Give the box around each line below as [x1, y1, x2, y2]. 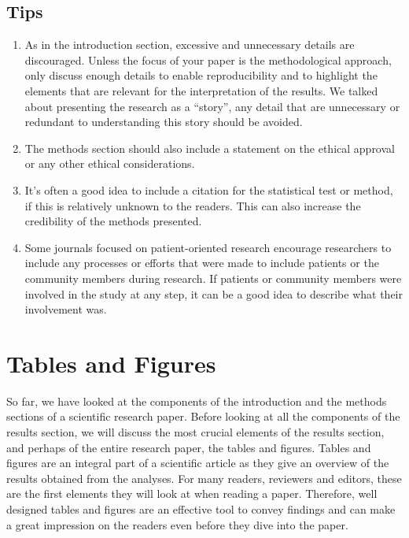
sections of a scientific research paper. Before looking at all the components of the [6, 408, 400, 425]
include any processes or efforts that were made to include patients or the [24, 254, 379, 271]
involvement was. [24, 301, 107, 317]
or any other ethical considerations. [24, 155, 195, 172]
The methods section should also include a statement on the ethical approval [24, 139, 395, 156]
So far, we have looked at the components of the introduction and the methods [6, 392, 387, 409]
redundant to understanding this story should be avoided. [24, 113, 303, 130]
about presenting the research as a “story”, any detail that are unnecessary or [24, 98, 400, 114]
